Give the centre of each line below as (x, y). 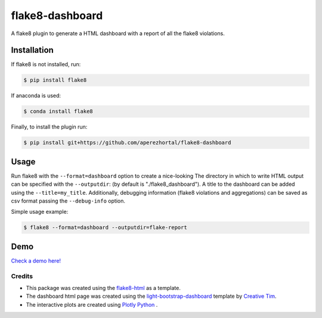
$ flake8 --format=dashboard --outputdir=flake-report (105, 227)
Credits (22, 276)
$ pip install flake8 (55, 80)
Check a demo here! (36, 261)
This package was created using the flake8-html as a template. (103, 288)
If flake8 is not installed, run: (46, 64)
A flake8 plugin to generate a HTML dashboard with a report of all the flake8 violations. (118, 33)
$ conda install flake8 (58, 111)
